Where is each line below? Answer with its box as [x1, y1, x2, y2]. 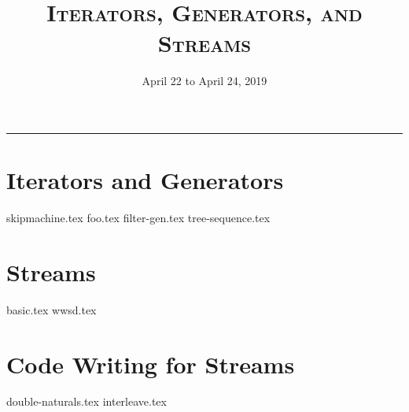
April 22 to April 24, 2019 [142, 72, 267, 89]
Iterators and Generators [6, 164, 284, 196]
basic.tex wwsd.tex [6, 301, 97, 317]
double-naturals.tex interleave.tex [6, 393, 167, 410]
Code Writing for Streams [6, 347, 295, 380]
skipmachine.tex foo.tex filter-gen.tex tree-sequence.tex [6, 210, 271, 226]
